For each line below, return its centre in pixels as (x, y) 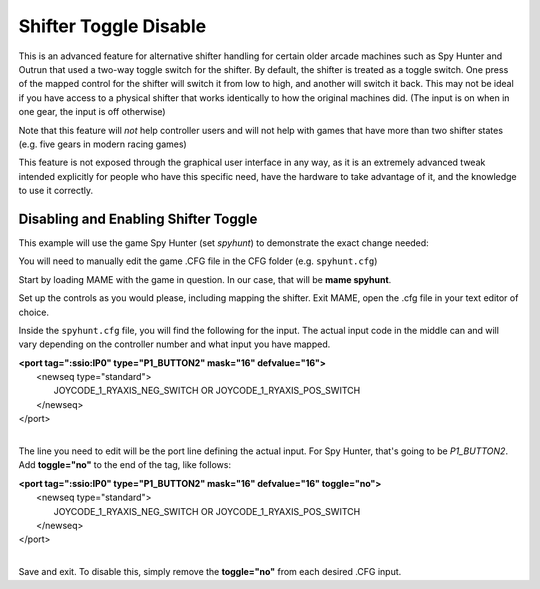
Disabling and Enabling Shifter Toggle (138, 218)
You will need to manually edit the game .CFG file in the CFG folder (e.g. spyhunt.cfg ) (198, 261)
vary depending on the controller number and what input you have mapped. (174, 344)
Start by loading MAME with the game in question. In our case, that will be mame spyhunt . (205, 279)
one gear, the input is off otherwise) (92, 112)
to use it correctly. (56, 191)
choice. (34, 312)
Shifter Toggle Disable (112, 26)
